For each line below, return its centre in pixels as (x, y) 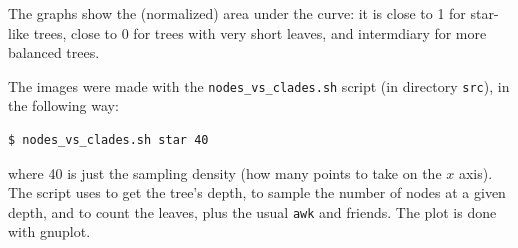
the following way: (63, 105)
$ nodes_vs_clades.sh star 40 (108, 140)
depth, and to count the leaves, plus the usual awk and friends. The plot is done (252, 211)
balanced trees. (54, 52)
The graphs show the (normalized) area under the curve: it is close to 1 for (237, 13)
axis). (475, 172)
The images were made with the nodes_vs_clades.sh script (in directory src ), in (259, 85)
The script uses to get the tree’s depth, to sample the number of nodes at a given (257, 192)
